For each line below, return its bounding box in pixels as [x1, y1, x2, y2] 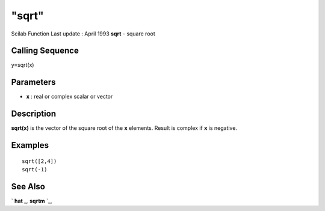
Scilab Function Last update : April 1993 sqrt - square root [11, 30, 156, 37]
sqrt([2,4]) [22, 157, 57, 165]
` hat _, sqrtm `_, [11, 197, 52, 204]
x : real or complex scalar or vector [26, 93, 113, 100]
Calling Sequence [11, 46, 79, 56]
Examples [11, 140, 49, 150]
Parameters [11, 77, 56, 87]
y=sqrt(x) [11, 61, 34, 69]
